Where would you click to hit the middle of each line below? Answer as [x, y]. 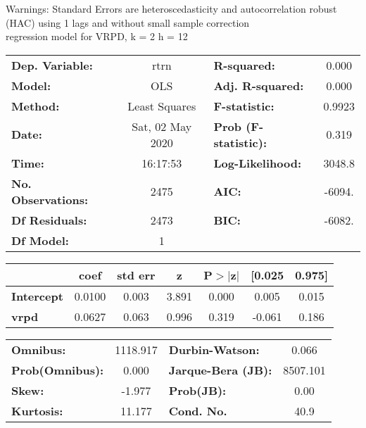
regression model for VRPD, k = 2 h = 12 [97, 36]
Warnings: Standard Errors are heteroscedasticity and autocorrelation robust [171, 8]
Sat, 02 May [162, 126]
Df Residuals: [49, 220]
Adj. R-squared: [259, 85]
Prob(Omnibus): [58, 370]
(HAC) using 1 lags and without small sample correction [128, 22]
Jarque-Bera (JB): [220, 370]
